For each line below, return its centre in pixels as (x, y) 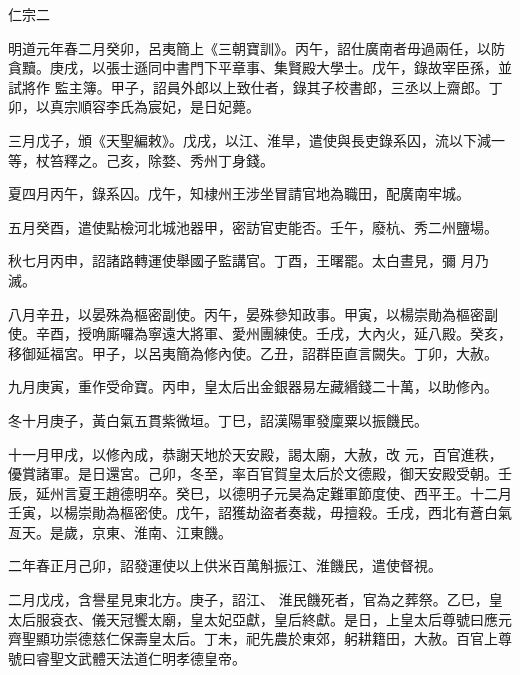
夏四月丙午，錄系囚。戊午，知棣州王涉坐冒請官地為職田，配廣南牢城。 (239, 193)
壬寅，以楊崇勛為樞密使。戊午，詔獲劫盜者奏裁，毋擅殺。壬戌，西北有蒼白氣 (260, 512)
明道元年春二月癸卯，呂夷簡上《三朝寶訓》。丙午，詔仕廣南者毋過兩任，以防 (256, 47)
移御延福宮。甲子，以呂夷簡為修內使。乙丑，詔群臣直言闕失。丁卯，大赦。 (253, 352)
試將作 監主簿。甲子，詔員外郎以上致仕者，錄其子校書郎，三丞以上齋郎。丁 (255, 86)
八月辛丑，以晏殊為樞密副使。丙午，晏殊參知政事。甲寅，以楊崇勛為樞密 (246, 313)
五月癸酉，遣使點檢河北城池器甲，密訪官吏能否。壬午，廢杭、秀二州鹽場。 (253, 226)
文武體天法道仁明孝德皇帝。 (154, 657)
